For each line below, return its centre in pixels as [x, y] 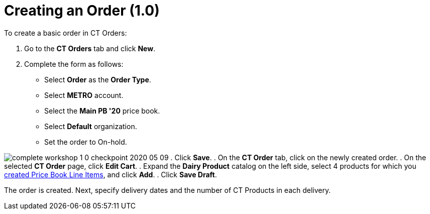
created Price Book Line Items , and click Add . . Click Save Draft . [111, 174]
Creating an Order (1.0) [82, 11]
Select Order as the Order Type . [98, 79]
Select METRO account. [84, 95]
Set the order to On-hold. [86, 142]
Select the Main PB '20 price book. [102, 111]
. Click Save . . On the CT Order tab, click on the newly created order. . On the [298, 157]
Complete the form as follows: [74, 64]
